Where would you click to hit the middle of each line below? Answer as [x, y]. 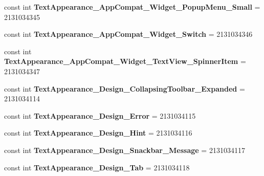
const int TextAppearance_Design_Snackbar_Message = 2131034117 [125, 150]
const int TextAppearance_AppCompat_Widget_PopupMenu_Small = [132, 7]
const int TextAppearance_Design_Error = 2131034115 [100, 115]
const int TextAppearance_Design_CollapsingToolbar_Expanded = [125, 88]
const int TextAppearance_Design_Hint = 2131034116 [98, 133]
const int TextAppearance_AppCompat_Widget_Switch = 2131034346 [128, 34]
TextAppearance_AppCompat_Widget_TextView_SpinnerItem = [125, 61]
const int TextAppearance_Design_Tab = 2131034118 [97, 167]
